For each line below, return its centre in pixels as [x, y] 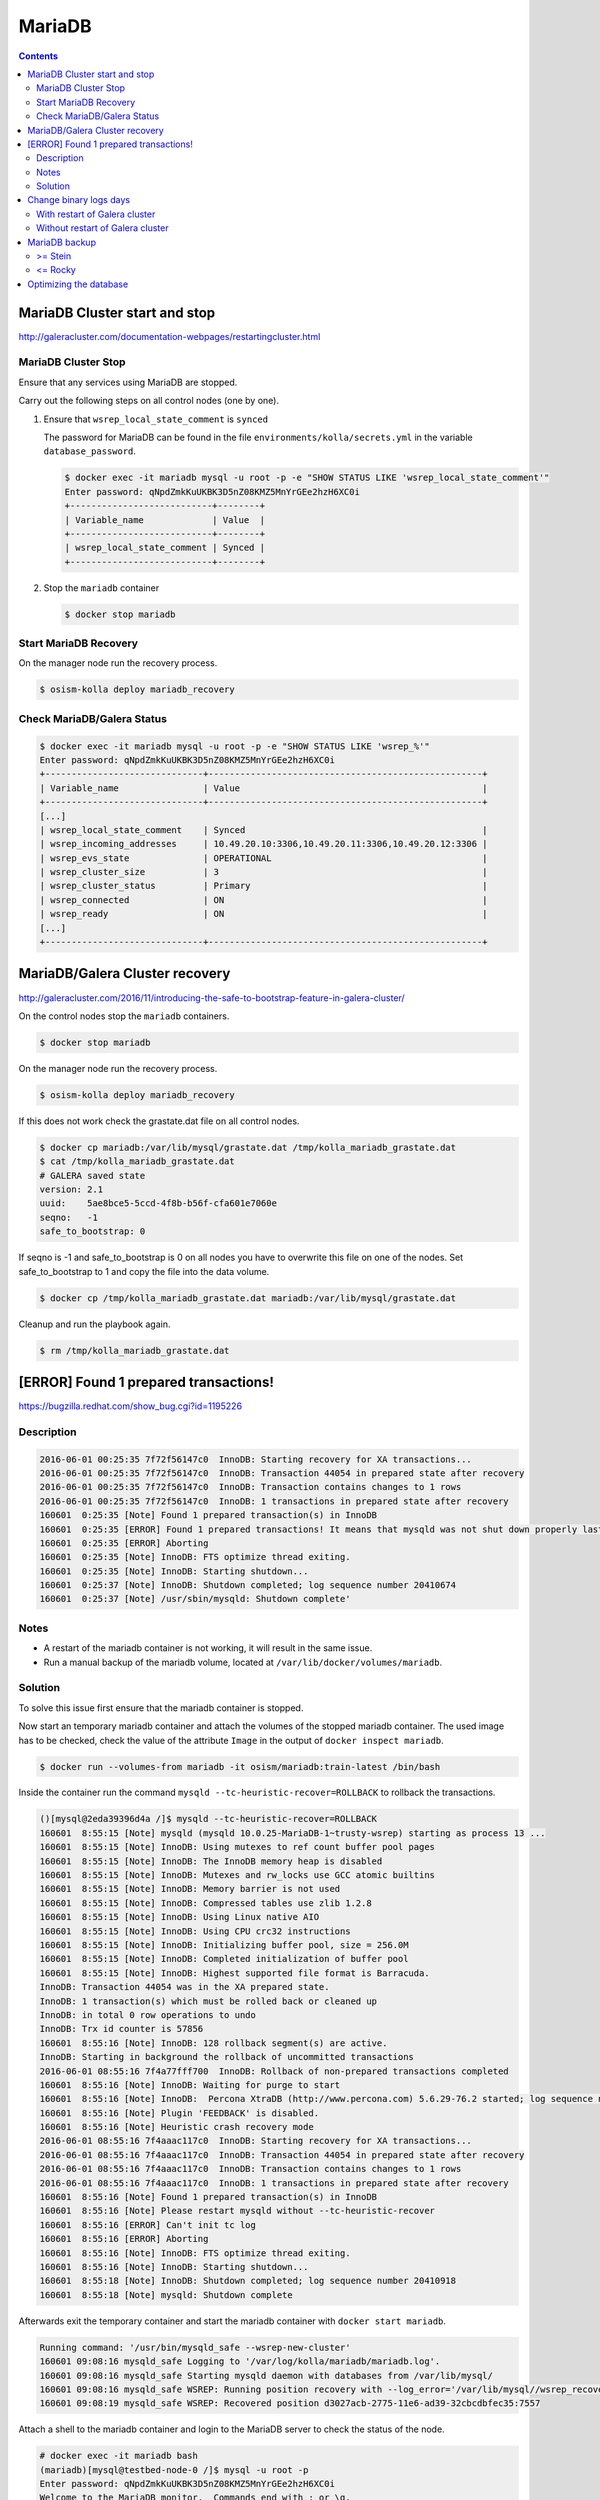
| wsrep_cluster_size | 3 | [264, 872]
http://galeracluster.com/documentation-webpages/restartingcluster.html [169, 336]
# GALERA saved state [92, 1175]
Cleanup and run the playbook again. [94, 1324]
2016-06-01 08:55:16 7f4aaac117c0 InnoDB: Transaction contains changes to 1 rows [250, 2169]
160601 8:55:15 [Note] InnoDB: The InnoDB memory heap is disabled [211, 1861]
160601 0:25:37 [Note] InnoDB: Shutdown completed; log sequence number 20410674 [248, 1585]
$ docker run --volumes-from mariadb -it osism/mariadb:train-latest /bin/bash [240, 1766]
